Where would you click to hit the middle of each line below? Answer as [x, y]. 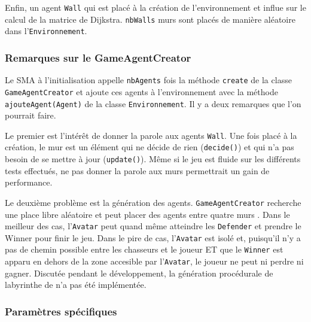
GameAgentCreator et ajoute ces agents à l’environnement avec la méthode [141, 91]
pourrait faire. [31, 115]
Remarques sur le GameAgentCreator [98, 57]
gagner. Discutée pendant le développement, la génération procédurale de [139, 273]
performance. [29, 182]
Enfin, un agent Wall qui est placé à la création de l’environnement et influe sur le [155, 7]
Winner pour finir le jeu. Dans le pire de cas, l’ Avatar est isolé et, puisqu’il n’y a [153, 237]
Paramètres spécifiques [61, 311]
